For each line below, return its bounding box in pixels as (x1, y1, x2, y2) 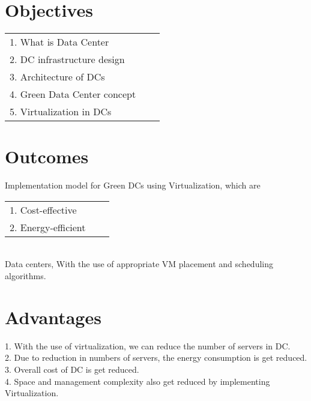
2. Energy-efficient (10, 220, 86, 234)
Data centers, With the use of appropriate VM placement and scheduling (5, 258, 273, 270)
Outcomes (5, 144, 89, 169)
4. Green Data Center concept (10, 87, 136, 101)
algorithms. (5, 270, 46, 282)
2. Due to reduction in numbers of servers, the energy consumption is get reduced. (5, 351, 307, 364)
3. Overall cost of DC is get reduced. (5, 363, 139, 375)
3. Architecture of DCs (10, 70, 105, 84)
